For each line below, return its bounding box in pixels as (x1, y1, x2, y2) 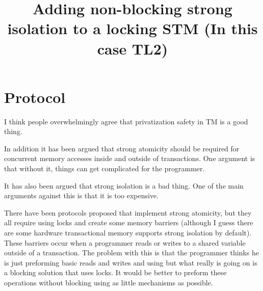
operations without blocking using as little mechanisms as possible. (4, 277, 213, 287)
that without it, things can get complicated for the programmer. (4, 163, 205, 174)
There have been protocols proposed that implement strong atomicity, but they (4, 207, 252, 218)
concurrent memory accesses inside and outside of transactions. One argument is (4, 153, 255, 164)
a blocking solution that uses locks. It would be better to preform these (4, 267, 227, 278)
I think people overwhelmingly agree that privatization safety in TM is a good (4, 116, 248, 126)
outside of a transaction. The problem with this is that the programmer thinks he (4, 247, 259, 258)
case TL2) (97, 38, 168, 59)
